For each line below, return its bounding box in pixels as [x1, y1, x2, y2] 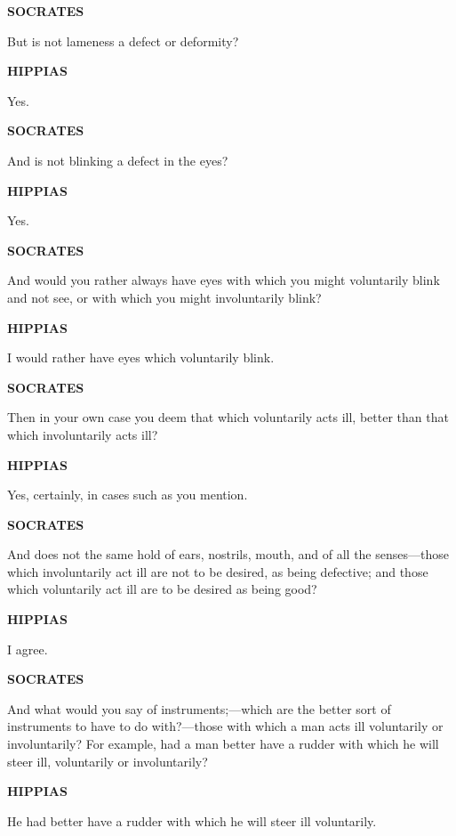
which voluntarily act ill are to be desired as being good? [7, 580, 317, 598]
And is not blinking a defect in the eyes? [7, 150, 228, 169]
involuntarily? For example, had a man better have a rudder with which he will [7, 735, 439, 753]
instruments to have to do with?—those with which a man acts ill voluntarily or [7, 717, 444, 735]
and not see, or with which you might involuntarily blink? [7, 288, 322, 306]
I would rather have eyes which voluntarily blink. [7, 348, 275, 367]
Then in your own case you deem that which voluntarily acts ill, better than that [7, 408, 449, 426]
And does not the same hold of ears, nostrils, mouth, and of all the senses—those [7, 545, 449, 564]
